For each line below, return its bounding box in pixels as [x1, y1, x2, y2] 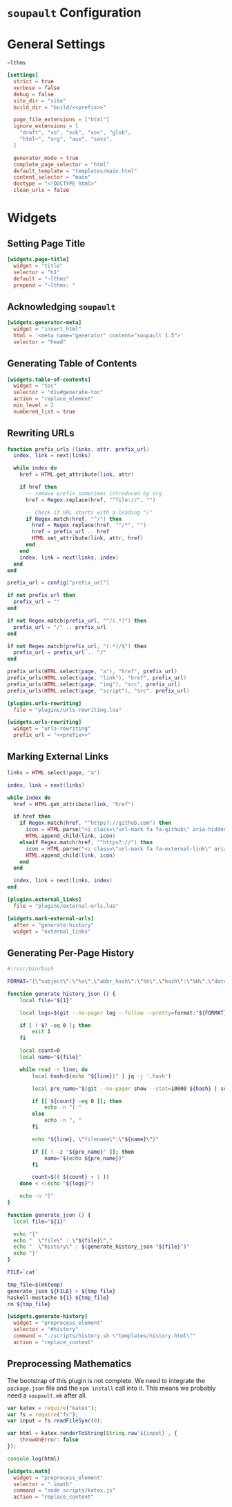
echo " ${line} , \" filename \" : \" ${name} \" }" [32, 1136, 159, 1143]
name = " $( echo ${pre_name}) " [43, 1154, 126, 1161]
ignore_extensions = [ [13, 123, 79, 130]
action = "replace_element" [13, 395, 95, 402]
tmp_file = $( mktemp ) [7, 1281, 64, 1288]
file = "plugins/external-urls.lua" [13, 902, 119, 909]
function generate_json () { [7, 1211, 91, 1218]
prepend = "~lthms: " [13, 282, 76, 289]
